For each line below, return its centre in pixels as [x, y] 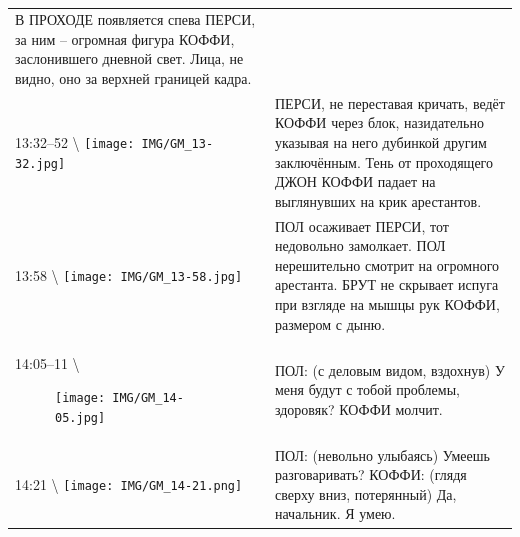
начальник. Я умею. [335, 513]
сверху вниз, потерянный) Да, [365, 493]
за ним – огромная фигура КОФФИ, [125, 38]
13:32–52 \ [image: [75, 142]
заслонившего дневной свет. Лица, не [129, 58]
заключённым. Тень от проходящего [384, 161]
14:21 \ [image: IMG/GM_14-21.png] [129, 484]
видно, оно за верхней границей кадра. [133, 78]
